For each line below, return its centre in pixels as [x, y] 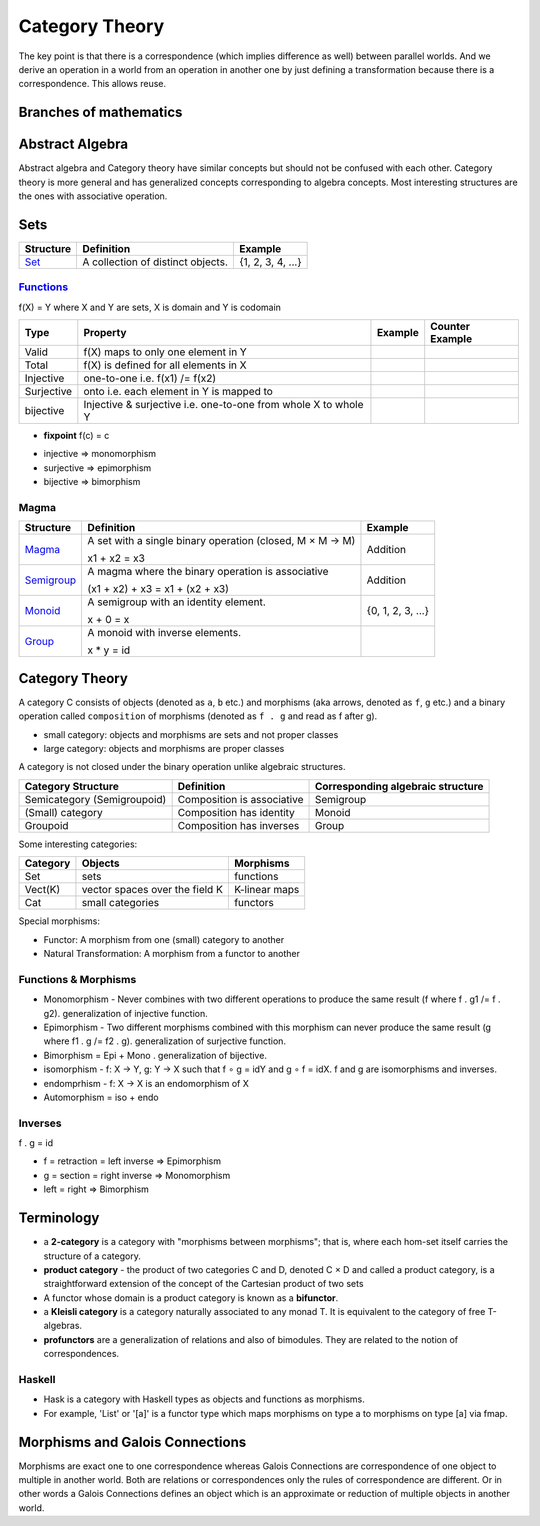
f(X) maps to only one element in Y [165, 352]
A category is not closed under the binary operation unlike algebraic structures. [182, 767]
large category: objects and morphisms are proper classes [164, 749]
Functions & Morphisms [77, 979]
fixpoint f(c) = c [76, 436]
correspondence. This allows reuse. [92, 84]
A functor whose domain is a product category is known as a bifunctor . [191, 1297]
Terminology [59, 1218]
